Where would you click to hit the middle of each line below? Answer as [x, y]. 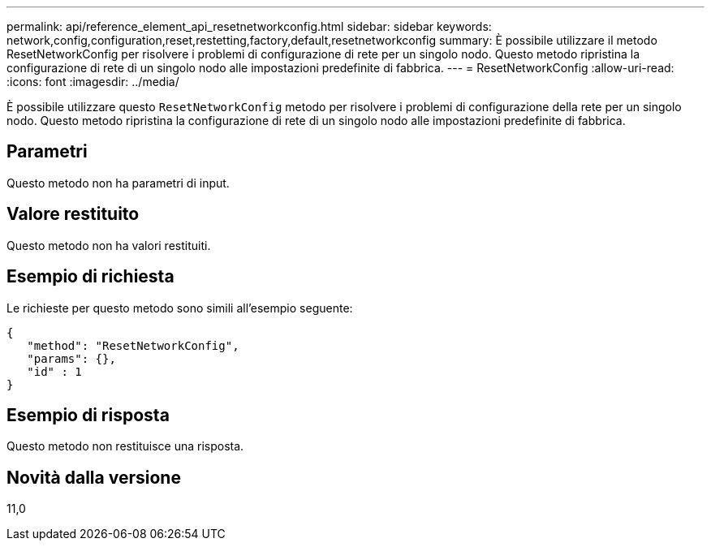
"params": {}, [71, 358]
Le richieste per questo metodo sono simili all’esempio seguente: [180, 308]
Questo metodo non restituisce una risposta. [125, 446]
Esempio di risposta [88, 415]
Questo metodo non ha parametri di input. [118, 183]
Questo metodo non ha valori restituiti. [109, 245]
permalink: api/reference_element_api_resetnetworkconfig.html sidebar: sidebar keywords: [249, 26]
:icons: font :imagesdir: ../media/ [93, 82]
